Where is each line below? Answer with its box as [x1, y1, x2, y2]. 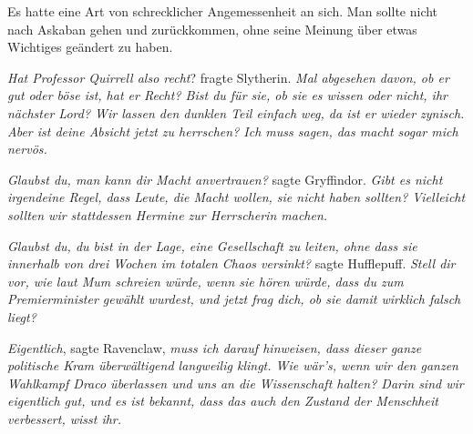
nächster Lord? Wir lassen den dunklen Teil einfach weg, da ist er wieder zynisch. [7, 103, 465, 122]
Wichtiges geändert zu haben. [7, 37, 173, 56]
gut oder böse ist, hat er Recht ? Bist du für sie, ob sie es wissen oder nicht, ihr [7, 86, 447, 105]
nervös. [7, 139, 47, 158]
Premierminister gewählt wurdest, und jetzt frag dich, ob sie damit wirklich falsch [7, 289, 461, 308]
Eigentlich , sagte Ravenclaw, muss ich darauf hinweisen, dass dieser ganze [7, 338, 422, 357]
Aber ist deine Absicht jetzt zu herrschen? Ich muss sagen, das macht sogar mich [7, 121, 458, 140]
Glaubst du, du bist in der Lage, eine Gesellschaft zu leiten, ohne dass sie [7, 236, 417, 255]
